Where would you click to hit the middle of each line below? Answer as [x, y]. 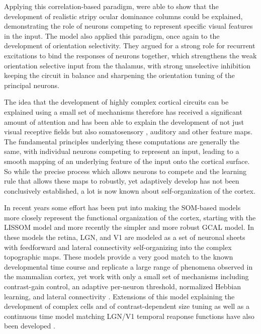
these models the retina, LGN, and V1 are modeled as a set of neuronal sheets [125, 237]
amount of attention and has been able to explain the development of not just [124, 121]
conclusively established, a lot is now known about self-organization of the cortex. [130, 190]
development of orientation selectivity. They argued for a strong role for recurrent [130, 46]
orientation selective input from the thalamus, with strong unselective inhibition [127, 65]
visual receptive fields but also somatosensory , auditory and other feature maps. [128, 132]
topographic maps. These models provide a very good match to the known [119, 257]
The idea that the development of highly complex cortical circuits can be [116, 102]
